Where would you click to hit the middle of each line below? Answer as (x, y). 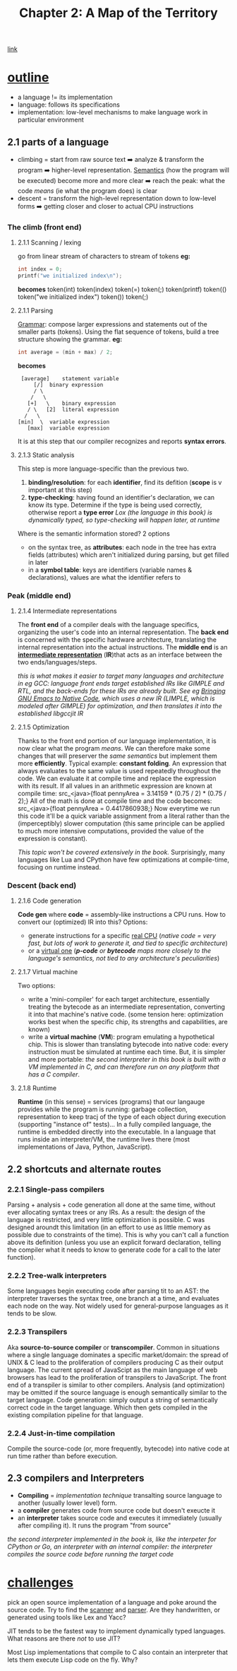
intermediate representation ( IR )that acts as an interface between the (120, 655)
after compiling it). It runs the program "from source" (94, 1525)
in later (38, 562)
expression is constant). (53, 838)
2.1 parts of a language (58, 142)
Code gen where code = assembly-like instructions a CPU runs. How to (121, 915)
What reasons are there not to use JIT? (64, 1638)
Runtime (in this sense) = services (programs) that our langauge (111, 1102)
